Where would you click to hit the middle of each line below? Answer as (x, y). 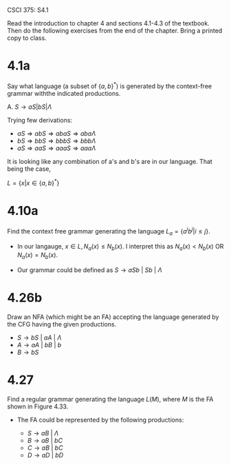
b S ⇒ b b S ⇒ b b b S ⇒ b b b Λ (56, 141)
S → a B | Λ (43, 433)
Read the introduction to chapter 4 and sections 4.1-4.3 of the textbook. (108, 23)
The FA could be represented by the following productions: (100, 420)
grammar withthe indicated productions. (64, 93)
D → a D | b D (45, 455)
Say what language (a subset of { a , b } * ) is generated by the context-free (109, 85)
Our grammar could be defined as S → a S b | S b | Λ (90, 270)
